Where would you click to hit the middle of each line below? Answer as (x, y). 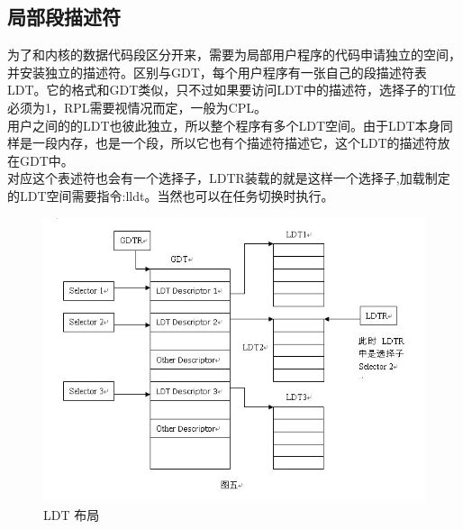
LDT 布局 (72, 514)
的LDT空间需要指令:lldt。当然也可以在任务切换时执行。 (171, 195)
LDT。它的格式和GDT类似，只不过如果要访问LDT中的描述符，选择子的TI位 (232, 90)
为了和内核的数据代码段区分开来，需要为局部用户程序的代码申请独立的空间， (234, 55)
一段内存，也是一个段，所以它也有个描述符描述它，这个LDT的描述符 (235, 143)
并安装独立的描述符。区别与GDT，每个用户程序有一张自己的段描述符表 (217, 72)
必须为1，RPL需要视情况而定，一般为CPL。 (137, 107)
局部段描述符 (64, 17)
